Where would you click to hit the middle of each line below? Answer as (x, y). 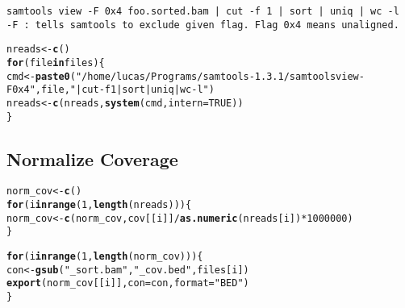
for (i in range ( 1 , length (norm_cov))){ (105, 257)
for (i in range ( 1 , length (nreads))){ (99, 205)
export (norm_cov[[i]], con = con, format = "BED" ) (128, 283)
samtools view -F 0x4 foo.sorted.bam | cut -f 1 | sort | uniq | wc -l (203, 11)
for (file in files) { (56, 62)
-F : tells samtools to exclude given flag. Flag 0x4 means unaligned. (203, 25)
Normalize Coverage (92, 158)
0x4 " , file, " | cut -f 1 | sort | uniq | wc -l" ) (113, 90)
